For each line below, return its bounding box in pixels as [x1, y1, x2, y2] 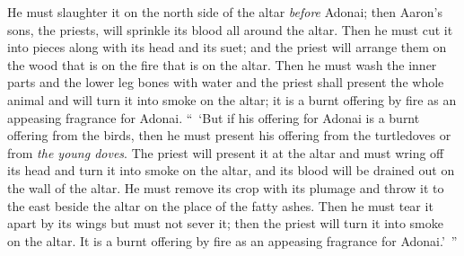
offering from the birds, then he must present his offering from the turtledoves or [7, 126, 451, 145]
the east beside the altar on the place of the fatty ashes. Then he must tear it [7, 196, 433, 215]
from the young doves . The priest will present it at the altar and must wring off [7, 143, 444, 162]
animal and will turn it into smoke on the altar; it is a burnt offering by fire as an [7, 90, 457, 109]
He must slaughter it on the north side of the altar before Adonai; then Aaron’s [7, 3, 442, 21]
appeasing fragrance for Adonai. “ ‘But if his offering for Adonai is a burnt [7, 108, 420, 127]
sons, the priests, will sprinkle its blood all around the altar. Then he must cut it [7, 20, 453, 39]
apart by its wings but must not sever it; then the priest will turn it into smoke [7, 214, 443, 233]
